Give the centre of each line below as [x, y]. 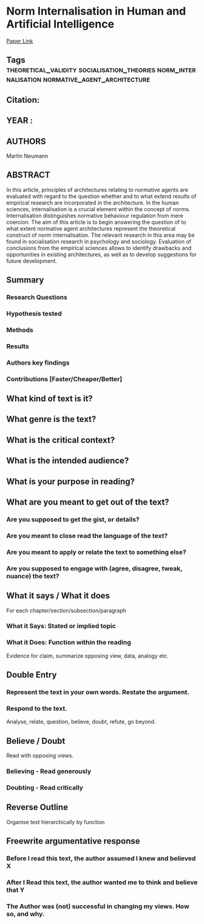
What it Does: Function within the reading [69, 642]
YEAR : [20, 121]
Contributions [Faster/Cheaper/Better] [64, 379]
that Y [15, 890]
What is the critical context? [61, 440]
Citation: [23, 100]
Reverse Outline [37, 807]
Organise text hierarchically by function [56, 822]
